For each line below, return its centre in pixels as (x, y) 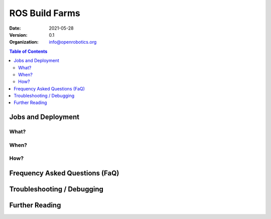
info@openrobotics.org (73, 42)
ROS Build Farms (45, 13)
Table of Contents (28, 51)
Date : (15, 28)
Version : (18, 35)
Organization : (24, 42)
